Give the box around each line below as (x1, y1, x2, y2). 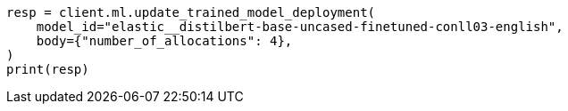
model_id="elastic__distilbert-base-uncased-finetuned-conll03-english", (36, 20, 564, 34)
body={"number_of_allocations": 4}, (36, 34, 293, 48)
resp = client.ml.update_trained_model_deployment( (6, 5, 376, 20)
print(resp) (6, 62, 89, 76)
